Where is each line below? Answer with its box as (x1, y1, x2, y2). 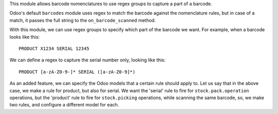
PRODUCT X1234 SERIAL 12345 (19, 45, 90, 51)
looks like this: (9, 34, 40, 40)
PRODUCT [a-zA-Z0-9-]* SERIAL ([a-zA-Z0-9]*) (19, 69, 136, 75)
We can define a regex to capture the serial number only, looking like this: (9, 57, 166, 63)
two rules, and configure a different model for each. (9, 102, 119, 108)
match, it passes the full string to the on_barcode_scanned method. (9, 17, 156, 23)
